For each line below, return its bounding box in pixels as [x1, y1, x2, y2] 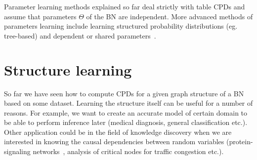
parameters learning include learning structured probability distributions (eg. [4, 21, 238, 31]
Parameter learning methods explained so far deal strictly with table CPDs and [4, 1, 245, 11]
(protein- [226, 136, 253, 147]
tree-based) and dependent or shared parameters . [4, 30, 156, 40]
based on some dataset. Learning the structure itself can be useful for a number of [4, 98, 253, 108]
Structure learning [4, 59, 132, 80]
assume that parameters [4, 11, 77, 21]
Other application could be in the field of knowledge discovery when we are [4, 126, 232, 137]
